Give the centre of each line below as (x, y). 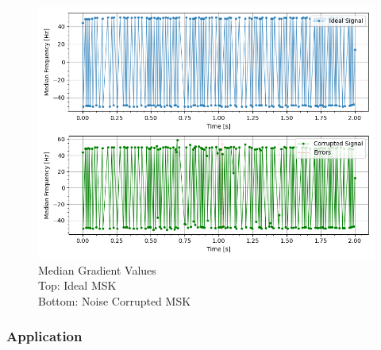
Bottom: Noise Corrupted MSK (115, 300)
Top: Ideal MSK (77, 285)
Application (44, 336)
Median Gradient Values (97, 269)
